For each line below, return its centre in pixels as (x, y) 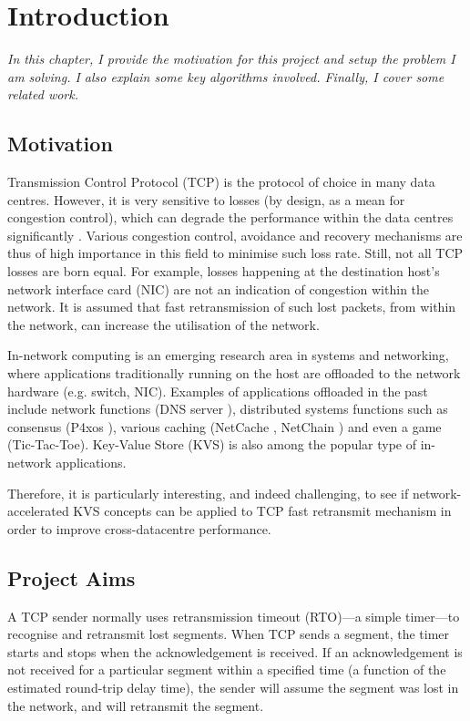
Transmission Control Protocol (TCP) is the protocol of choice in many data (221, 182)
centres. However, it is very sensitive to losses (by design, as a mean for (206, 199)
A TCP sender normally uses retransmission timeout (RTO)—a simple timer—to (234, 616)
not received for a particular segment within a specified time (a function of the (227, 669)
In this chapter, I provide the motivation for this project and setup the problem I (231, 59)
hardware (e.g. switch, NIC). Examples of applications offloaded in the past (218, 391)
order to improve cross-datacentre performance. (139, 528)
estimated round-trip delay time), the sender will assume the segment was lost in (233, 687)
